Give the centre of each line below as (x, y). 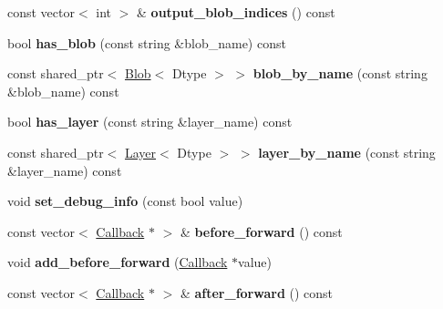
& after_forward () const (257, 292)
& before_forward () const (261, 231)
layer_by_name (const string (347, 152)
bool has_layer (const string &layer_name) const (150, 122)
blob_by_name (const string (340, 73)
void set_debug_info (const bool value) (125, 201)
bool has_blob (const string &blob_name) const (147, 42)
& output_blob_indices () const (236, 12)
